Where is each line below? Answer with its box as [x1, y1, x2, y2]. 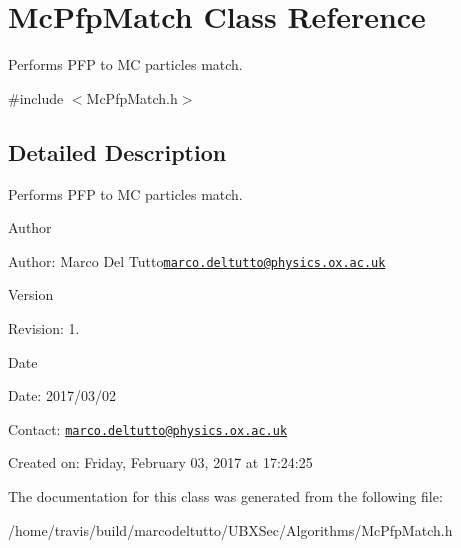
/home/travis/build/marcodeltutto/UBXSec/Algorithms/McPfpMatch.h [8, 519, 453, 540]
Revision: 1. [8, 317, 80, 338]
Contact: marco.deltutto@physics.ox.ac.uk [8, 418, 288, 439]
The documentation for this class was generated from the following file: [8, 485, 443, 506]
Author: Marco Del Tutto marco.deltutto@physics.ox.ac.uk [8, 250, 386, 271]
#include [8, 87, 64, 108]
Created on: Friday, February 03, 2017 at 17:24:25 [8, 452, 313, 473]
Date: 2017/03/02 [8, 385, 116, 406]
